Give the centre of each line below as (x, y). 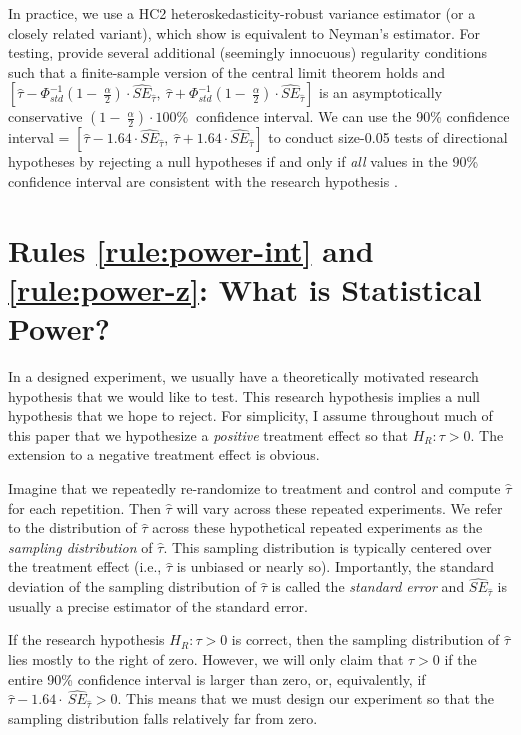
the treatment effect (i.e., (85, 566)
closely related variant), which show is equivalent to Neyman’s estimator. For (244, 32)
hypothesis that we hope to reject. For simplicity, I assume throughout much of (250, 415)
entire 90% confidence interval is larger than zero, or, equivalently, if (217, 678)
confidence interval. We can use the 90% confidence (353, 116)
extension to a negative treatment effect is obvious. (164, 454)
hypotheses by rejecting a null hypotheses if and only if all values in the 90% (243, 161)
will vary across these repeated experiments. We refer (339, 507)
